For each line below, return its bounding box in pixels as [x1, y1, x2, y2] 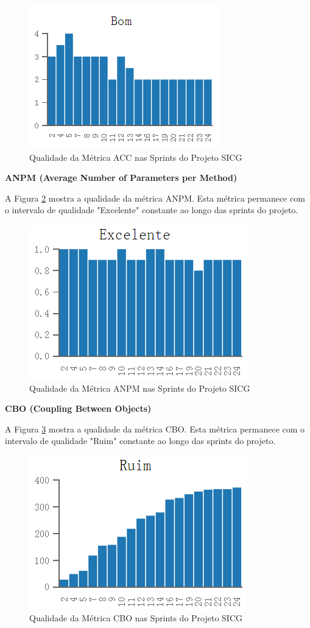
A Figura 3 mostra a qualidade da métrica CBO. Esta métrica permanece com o [5, 422, 305, 435]
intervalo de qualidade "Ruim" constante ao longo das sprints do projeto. [5, 434, 276, 447]
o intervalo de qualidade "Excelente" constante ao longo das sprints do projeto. [5, 203, 298, 216]
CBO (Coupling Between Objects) [5, 402, 152, 415]
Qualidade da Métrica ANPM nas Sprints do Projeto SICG [29, 381, 250, 394]
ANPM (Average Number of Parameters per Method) [5, 171, 238, 184]
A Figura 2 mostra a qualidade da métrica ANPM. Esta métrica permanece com [5, 191, 305, 204]
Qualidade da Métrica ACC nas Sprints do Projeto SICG [29, 150, 242, 163]
